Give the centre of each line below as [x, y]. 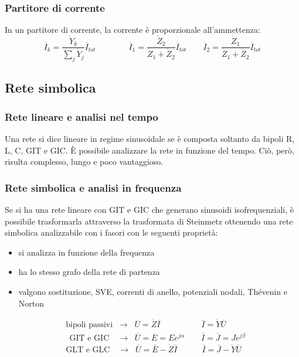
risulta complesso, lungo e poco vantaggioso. [84, 161]
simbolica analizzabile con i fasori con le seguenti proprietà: [111, 232]
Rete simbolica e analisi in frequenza [93, 187]
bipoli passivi [89, 325]
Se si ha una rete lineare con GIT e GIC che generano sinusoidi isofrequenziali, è [149, 209]
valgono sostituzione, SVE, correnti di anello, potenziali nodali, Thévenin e [153, 291]
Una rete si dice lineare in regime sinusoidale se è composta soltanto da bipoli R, [150, 138]
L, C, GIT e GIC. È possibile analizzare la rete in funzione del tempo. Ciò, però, [149, 150]
